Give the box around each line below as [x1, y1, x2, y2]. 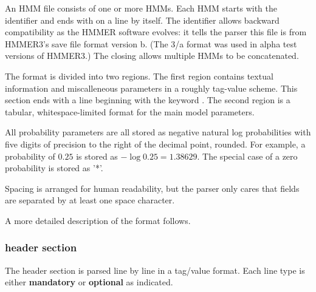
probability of [5, 149, 55, 162]
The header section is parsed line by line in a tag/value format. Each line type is [5, 263, 305, 276]
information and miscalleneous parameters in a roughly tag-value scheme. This [5, 81, 298, 94]
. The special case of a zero [197, 149, 298, 162]
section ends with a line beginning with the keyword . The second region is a [5, 93, 290, 106]
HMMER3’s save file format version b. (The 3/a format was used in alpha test [5, 37, 297, 50]
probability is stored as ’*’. [5, 161, 103, 174]
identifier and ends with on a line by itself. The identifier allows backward [5, 13, 280, 26]
